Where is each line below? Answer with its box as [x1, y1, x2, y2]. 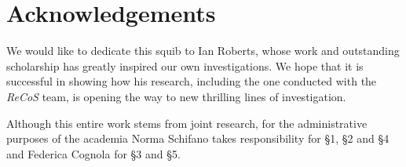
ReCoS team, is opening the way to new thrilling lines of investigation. [6, 88, 346, 104]
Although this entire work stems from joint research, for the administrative [6, 114, 368, 131]
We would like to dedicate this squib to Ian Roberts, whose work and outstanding [6, 42, 400, 59]
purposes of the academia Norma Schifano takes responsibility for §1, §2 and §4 [6, 130, 390, 147]
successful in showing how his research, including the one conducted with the [6, 73, 377, 89]
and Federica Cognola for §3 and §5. [6, 145, 181, 162]
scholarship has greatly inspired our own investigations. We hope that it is [6, 57, 364, 74]
